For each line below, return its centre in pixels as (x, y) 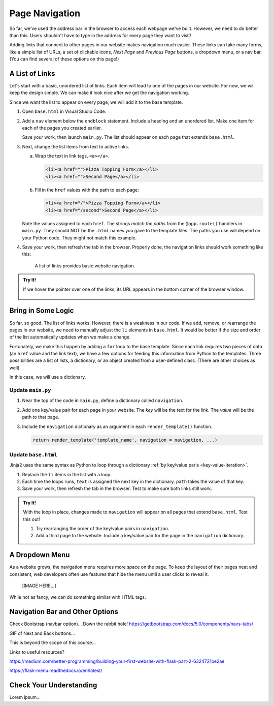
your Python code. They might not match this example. (79, 238)
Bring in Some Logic (42, 311)
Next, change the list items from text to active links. (76, 146)
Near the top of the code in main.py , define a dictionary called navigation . (103, 401)
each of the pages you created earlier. (62, 128)
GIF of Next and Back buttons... (42, 633)
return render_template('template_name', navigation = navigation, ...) (125, 440)
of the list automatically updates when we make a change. (70, 337)
